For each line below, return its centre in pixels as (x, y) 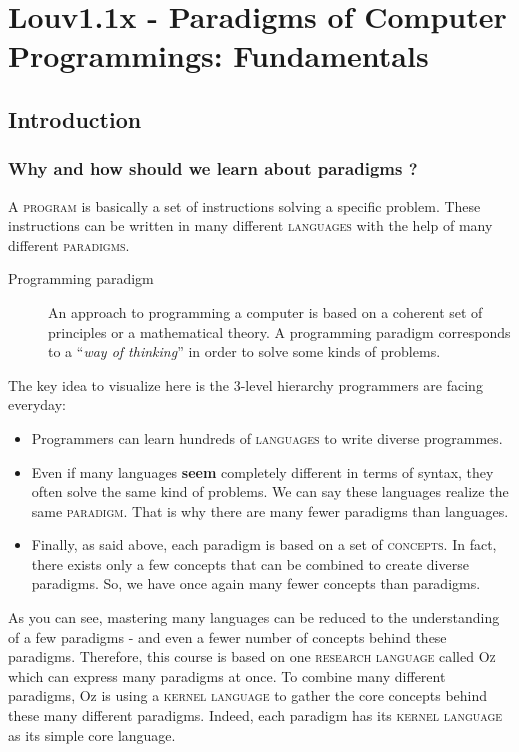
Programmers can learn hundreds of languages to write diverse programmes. (267, 437)
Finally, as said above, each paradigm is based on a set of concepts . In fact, (264, 544)
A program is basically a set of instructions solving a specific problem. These (244, 205)
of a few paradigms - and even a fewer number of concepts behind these (227, 636)
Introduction (75, 118)
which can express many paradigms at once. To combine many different (227, 675)
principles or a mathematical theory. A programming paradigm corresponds (279, 331)
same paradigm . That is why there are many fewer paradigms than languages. (270, 510)
